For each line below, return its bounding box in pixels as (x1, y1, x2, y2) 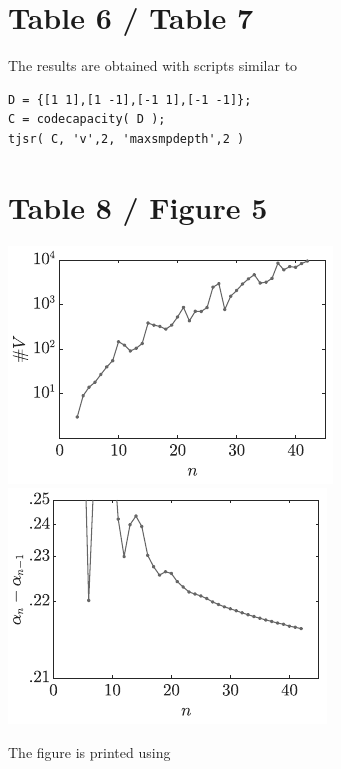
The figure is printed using (8, 741, 171, 762)
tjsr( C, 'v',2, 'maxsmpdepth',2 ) (8, 131, 245, 146)
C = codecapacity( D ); (8, 112, 166, 127)
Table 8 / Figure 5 (8, 186, 268, 227)
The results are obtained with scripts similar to (8, 55, 298, 76)
